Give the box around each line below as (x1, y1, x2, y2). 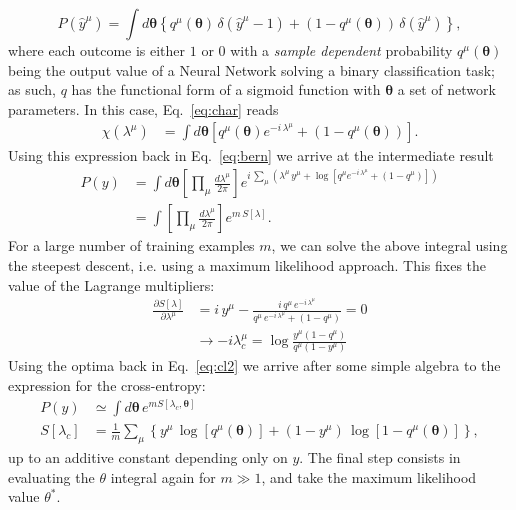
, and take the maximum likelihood (261, 466, 477, 487)
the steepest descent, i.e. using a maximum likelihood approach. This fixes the (8, 255, 487, 276)
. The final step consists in (299, 447, 461, 468)
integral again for (110, 466, 216, 487)
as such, (8, 79, 56, 100)
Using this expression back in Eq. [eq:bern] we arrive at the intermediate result (8, 145, 494, 166)
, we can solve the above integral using (271, 235, 508, 256)
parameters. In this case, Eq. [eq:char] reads (8, 98, 279, 119)
